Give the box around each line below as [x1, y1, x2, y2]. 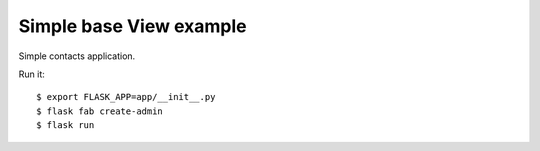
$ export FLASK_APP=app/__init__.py [36, 91, 216, 103]
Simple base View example [18, 15, 247, 37]
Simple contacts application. [18, 50, 136, 62]
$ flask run [36, 120, 95, 131]
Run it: [18, 68, 45, 80]
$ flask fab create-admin [36, 105, 164, 117]
